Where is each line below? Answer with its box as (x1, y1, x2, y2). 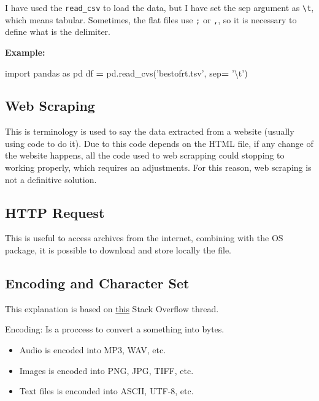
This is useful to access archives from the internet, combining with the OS (5, 231, 283, 244)
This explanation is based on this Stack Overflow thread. (5, 302, 219, 315)
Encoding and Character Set (5, 274, 190, 293)
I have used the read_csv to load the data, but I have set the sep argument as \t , (5, 1, 314, 13)
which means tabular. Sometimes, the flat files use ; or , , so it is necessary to (5, 13, 297, 26)
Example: (5, 45, 45, 58)
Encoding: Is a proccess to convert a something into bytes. (5, 323, 225, 335)
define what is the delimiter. (5, 25, 111, 38)
